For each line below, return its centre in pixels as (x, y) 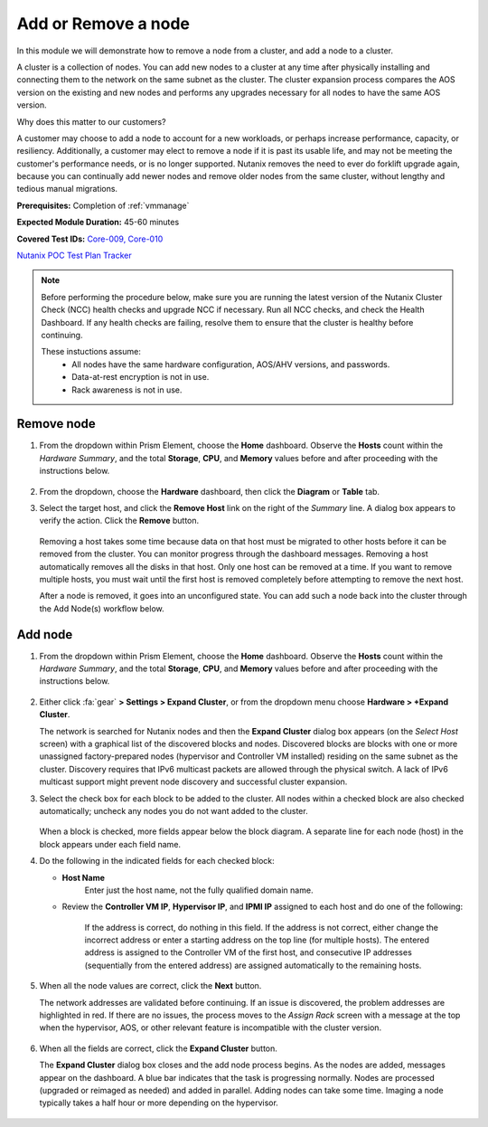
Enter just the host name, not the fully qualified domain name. (199, 890)
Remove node (56, 424)
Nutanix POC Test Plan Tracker (74, 256)
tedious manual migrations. (67, 189)
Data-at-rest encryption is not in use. (141, 377)
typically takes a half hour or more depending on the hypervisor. (159, 1103)
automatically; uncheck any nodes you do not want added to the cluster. (174, 810)
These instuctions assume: (91, 352)
